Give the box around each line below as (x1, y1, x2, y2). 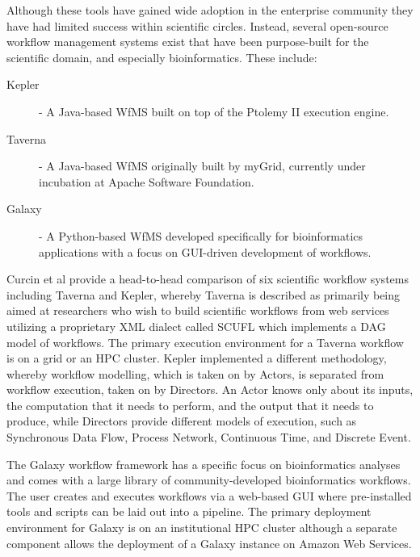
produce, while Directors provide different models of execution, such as (6, 413, 357, 429)
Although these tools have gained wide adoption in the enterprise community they (6, 2, 414, 18)
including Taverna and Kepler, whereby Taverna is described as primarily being (6, 286, 401, 303)
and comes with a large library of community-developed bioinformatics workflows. (6, 471, 411, 488)
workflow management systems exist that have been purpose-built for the (6, 33, 369, 50)
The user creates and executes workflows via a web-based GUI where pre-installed (6, 487, 412, 504)
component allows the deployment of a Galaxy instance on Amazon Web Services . (6, 534, 412, 551)
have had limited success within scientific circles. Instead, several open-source (6, 17, 388, 34)
